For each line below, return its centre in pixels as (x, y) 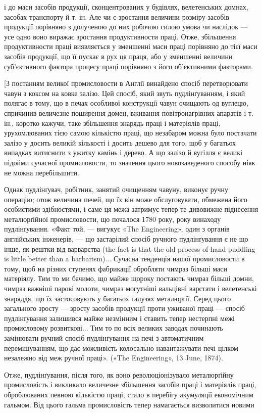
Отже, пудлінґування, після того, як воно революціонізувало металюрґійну (119, 374)
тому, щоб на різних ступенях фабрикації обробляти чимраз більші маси (116, 268)
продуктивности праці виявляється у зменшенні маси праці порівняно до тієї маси (131, 46)
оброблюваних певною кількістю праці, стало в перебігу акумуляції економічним (129, 394)
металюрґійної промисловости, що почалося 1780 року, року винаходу (113, 219)
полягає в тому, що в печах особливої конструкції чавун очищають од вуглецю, (126, 103)
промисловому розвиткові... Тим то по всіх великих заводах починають (114, 328)
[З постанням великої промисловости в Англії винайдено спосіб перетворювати (126, 83)
